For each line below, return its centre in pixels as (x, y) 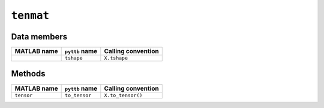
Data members (39, 37)
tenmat (30, 16)
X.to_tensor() (123, 95)
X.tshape (116, 58)
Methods (28, 74)
